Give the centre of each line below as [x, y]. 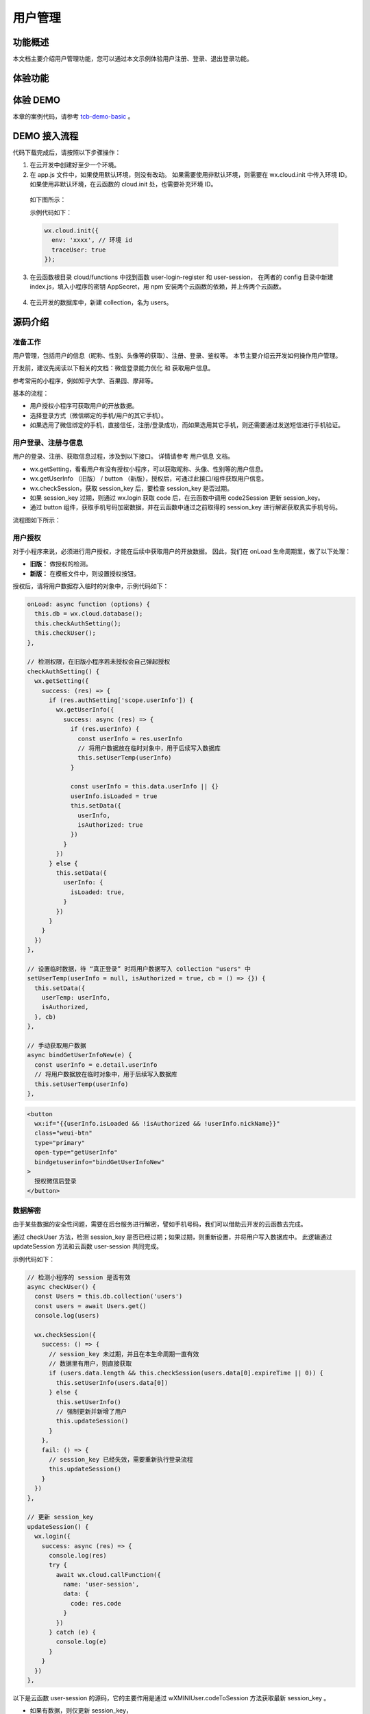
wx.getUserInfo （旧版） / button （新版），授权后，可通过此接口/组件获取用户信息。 [149, 479]
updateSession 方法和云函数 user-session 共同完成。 [88, 1246]
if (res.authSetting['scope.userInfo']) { [121, 700]
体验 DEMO [37, 100]
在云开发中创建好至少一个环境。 [75, 165]
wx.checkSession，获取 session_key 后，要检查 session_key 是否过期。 [131, 488]
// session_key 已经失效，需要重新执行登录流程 [121, 1459]
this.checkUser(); [65, 633]
